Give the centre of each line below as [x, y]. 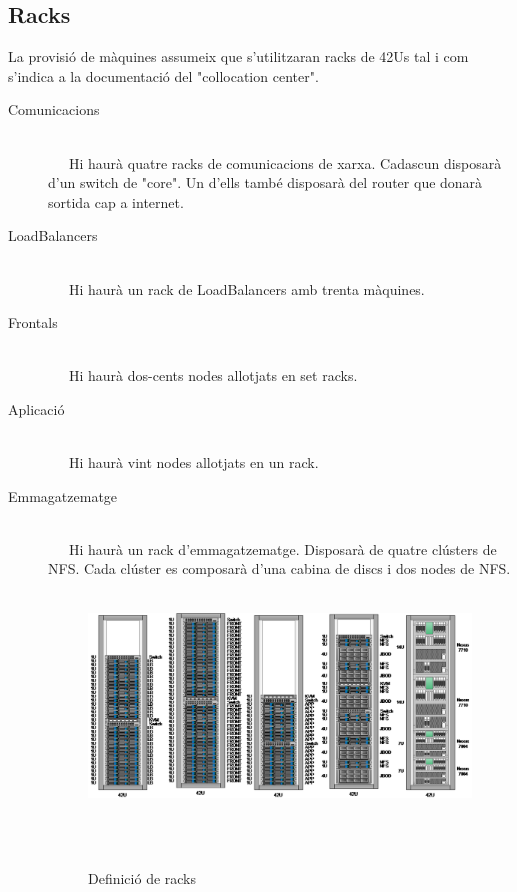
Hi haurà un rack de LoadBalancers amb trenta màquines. [246, 288]
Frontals [33, 322]
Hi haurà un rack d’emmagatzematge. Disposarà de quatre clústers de [282, 548]
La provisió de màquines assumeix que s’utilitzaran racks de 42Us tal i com [238, 56]
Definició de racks [142, 878]
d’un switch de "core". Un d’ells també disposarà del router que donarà [265, 182]
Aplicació [36, 408]
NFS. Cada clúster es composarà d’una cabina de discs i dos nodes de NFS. [279, 568]
